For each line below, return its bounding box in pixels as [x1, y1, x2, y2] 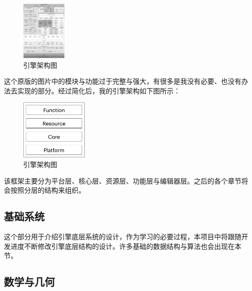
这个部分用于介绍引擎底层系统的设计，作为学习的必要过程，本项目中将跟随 [4, 231, 241, 241]
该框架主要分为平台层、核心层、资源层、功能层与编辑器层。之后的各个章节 [4, 175, 241, 185]
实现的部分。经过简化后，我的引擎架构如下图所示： [17, 85, 180, 95]
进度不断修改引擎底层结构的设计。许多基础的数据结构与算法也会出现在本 [10, 241, 241, 251]
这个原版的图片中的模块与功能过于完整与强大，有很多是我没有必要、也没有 [4, 76, 241, 86]
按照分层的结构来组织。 [10, 185, 85, 195]
